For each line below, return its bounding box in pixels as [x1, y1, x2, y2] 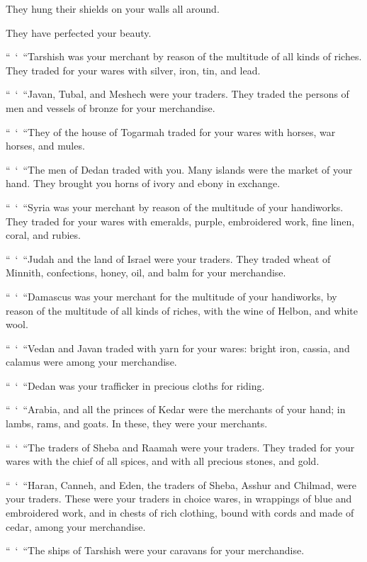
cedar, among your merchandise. [6, 519, 146, 534]
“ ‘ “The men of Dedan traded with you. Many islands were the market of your [6, 162, 353, 176]
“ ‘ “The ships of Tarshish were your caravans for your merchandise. [6, 543, 305, 558]
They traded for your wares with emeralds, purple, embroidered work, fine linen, [6, 213, 355, 228]
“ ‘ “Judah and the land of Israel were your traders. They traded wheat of [6, 251, 331, 266]
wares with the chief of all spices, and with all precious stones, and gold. [6, 454, 320, 468]
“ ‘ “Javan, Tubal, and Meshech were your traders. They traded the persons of [6, 86, 349, 101]
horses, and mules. [6, 138, 85, 153]
